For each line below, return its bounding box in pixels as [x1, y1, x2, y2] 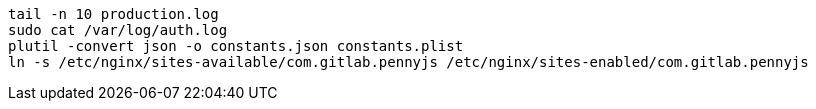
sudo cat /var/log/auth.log [8, 22, 228, 38]
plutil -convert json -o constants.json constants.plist [8, 38, 464, 54]
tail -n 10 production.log [8, 6, 219, 22]
